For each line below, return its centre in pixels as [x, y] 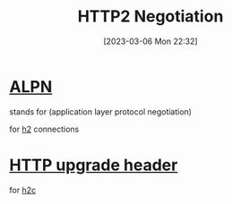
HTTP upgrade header [94, 165]
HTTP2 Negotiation [150, 17]
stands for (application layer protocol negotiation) [101, 111]
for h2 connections [44, 129]
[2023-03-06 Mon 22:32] [150, 41]
